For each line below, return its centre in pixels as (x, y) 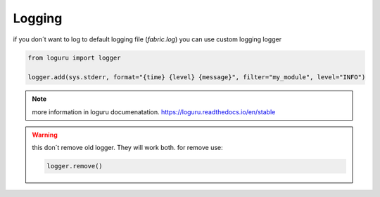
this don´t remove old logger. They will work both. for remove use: (127, 148)
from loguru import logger (74, 57)
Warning (45, 135)
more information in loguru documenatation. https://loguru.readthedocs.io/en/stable (154, 111)
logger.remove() (75, 166)
